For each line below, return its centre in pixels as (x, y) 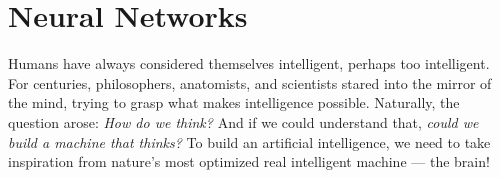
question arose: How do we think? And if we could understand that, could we (243, 121)
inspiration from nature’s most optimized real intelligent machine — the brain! (249, 161)
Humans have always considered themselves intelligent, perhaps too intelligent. (249, 63)
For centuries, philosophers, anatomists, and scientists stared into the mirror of (250, 82)
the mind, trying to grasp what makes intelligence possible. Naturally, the (234, 102)
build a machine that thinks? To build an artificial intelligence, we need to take (249, 141)
